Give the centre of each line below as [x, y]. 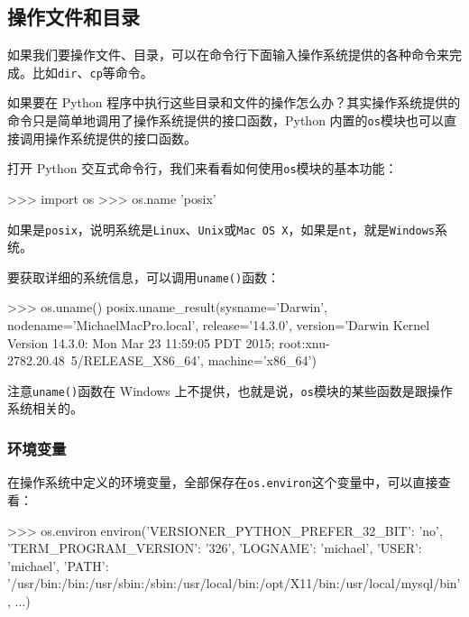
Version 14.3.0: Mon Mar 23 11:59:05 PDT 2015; [141, 342]
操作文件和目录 [74, 17]
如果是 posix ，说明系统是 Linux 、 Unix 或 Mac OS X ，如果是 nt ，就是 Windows [221, 229]
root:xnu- [304, 342]
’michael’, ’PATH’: [58, 565]
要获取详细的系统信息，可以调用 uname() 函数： [144, 276]
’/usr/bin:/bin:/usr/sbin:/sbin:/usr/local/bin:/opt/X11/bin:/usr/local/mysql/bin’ [234, 583]
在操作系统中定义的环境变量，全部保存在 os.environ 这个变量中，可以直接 [223, 482]
